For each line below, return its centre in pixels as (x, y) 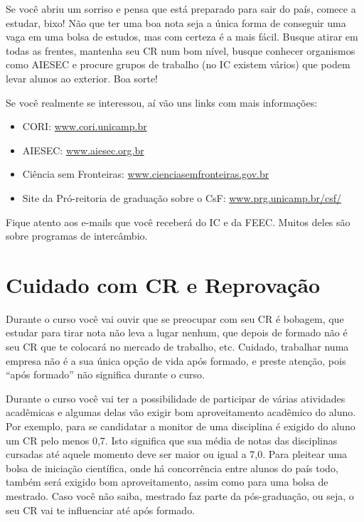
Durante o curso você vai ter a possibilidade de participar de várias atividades (176, 398)
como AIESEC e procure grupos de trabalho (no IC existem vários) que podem (178, 64)
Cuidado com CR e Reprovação (163, 284)
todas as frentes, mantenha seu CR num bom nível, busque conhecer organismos (181, 50)
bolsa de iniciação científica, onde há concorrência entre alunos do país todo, (172, 468)
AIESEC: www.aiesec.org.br (83, 150)
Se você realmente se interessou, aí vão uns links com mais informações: (162, 102)
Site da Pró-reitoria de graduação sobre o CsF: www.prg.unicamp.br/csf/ (182, 197)
